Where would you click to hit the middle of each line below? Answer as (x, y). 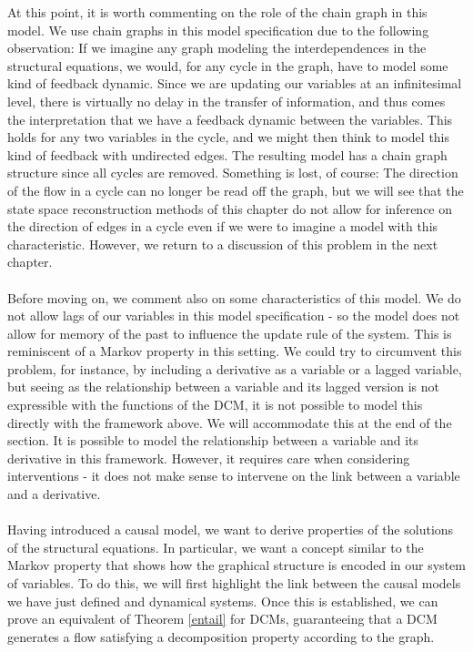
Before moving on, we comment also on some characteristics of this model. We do (234, 297)
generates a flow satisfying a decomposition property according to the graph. (221, 636)
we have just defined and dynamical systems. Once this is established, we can (223, 601)
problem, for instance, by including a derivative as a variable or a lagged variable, (235, 368)
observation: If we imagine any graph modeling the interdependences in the (217, 48)
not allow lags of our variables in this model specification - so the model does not (234, 316)
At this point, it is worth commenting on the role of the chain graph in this (217, 12)
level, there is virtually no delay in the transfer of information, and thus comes (226, 101)
